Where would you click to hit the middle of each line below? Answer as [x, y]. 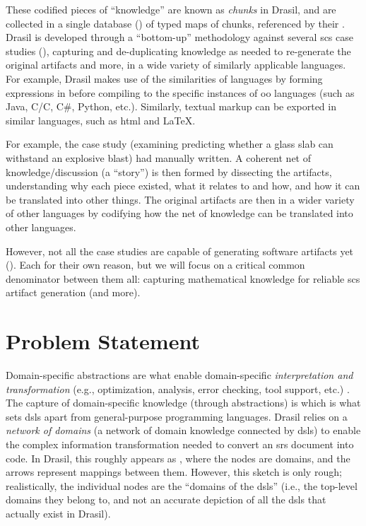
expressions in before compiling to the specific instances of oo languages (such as [180, 92]
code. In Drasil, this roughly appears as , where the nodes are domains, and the [178, 458]
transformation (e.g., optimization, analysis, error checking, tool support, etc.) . [178, 388]
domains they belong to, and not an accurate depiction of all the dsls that [166, 499]
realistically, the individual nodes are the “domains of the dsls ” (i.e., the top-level [182, 485]
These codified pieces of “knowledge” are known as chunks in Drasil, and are [171, 9]
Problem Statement [103, 341]
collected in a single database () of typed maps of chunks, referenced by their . [175, 23]
